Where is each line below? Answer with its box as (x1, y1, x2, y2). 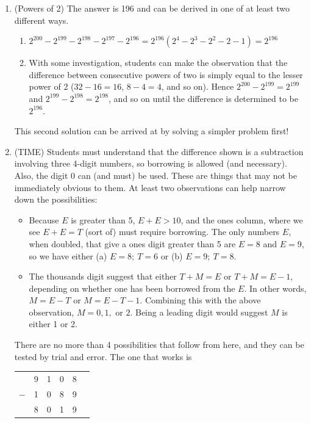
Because (29, 213, 59, 226)
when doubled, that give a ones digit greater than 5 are (29, 237, 236, 250)
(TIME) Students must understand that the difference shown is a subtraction (14, 145, 304, 157)
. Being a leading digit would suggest (130, 305, 268, 318)
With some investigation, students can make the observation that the (29, 56, 288, 69)
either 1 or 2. (29, 317, 78, 330)
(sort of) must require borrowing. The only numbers (85, 225, 280, 238)
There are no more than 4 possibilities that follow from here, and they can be (14, 338, 304, 351)
